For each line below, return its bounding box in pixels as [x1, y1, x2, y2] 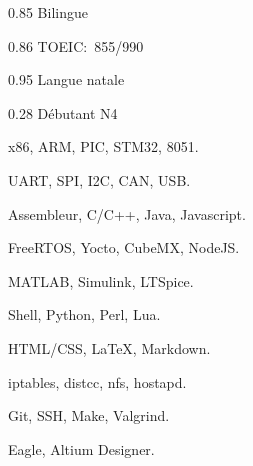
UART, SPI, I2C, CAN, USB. [8, 169, 191, 190]
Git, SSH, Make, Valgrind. [8, 405, 170, 426]
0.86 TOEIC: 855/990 [8, 35, 144, 56]
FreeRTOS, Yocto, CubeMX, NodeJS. [8, 237, 240, 258]
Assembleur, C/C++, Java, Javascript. [8, 203, 246, 224]
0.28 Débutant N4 [8, 102, 118, 123]
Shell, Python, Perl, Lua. [8, 304, 161, 325]
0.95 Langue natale [8, 69, 125, 90]
